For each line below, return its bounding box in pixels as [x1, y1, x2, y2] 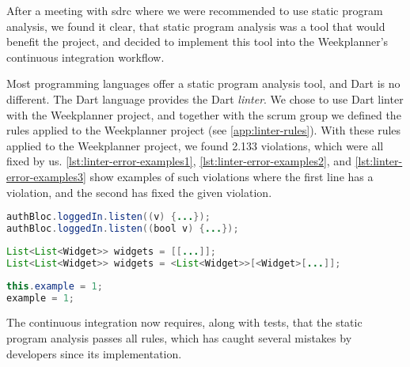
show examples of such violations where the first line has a [89, 168, 374, 184]
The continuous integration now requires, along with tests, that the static [6, 314, 363, 331]
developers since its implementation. [6, 345, 182, 361]
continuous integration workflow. [6, 48, 165, 65]
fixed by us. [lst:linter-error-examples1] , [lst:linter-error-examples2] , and [6, 153, 351, 169]
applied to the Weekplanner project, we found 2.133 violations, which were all [6, 137, 384, 153]
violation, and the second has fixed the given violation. [6, 183, 272, 200]
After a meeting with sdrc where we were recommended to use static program [6, 2, 383, 18]
